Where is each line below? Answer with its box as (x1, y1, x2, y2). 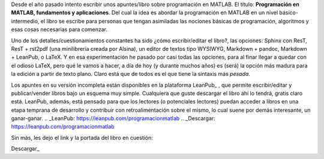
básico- (279, 9, 298, 16)
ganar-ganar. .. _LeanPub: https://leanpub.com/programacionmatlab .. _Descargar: (11, 115, 215, 122)
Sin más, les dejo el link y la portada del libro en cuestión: (11, 134, 153, 141)
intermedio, (11, 17, 40, 25)
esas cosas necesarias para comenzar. (11, 26, 108, 33)
